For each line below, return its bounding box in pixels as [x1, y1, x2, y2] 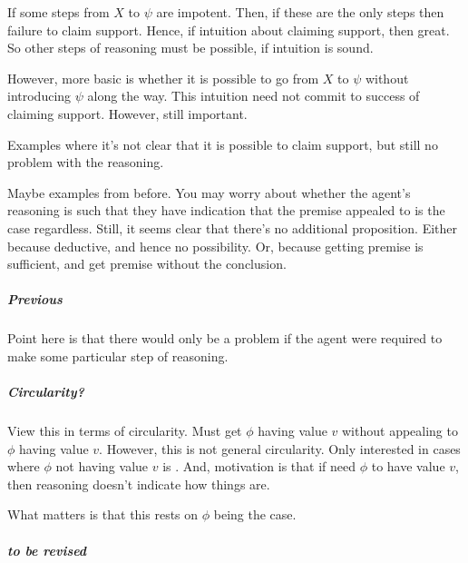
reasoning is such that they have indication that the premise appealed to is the [7, 201, 445, 220]
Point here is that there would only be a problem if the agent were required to [7, 329, 443, 348]
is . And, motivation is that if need [162, 457, 356, 476]
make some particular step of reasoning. [7, 346, 229, 365]
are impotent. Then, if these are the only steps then [156, 3, 444, 21]
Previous [7, 290, 63, 309]
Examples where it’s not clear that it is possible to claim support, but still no [7, 134, 438, 153]
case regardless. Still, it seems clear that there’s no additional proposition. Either [7, 218, 458, 237]
